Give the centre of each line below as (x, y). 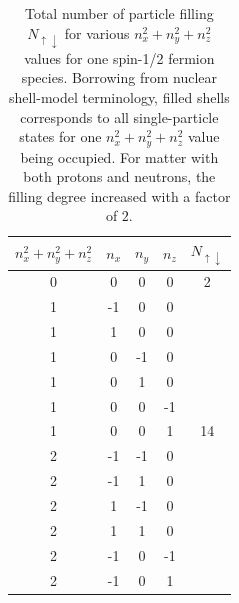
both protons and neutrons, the (119, 176)
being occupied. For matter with (119, 156)
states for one (60, 136)
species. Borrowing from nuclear (119, 77)
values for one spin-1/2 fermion (119, 57)
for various (97, 32)
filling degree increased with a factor (119, 195)
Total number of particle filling (119, 13)
